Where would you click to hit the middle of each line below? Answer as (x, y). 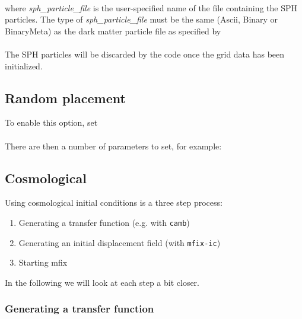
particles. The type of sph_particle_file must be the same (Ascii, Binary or (142, 19)
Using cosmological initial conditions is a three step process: (114, 202)
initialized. (24, 66)
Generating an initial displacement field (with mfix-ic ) (120, 242)
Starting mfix (43, 262)
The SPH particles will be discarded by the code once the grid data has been (145, 54)
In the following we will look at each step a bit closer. (102, 282)
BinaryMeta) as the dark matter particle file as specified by (113, 31)
